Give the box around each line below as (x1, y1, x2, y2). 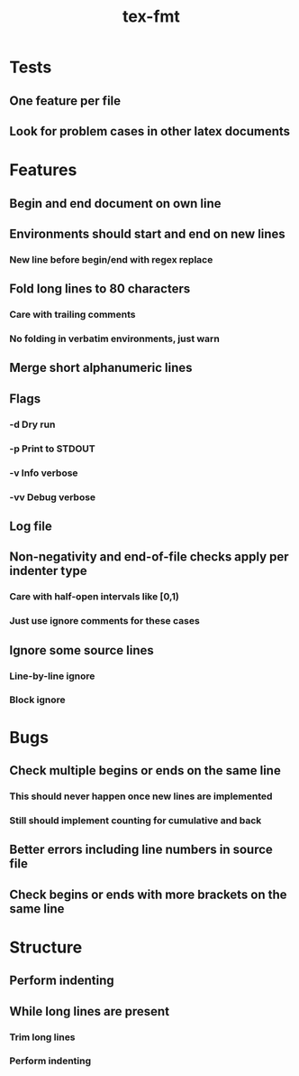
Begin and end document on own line (9, 196, 222, 211)
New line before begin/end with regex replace (9, 253, 213, 265)
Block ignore (9, 693, 66, 706)
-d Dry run (9, 418, 56, 431)
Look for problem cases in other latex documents (9, 124, 291, 139)
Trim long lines (9, 1031, 76, 1044)
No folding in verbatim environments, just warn (9, 332, 221, 345)
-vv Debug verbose (9, 490, 96, 503)
